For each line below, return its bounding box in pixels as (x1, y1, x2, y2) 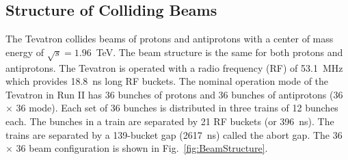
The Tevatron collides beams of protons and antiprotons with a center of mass (5, 31, 334, 46)
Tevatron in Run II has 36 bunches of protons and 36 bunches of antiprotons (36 (5, 87, 343, 101)
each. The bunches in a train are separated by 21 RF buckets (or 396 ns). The (5, 114, 334, 128)
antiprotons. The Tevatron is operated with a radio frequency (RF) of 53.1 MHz (5, 60, 343, 75)
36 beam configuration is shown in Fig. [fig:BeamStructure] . (16, 141, 268, 155)
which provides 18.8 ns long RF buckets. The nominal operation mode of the (5, 74, 329, 88)
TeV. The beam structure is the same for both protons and (96, 44, 343, 59)
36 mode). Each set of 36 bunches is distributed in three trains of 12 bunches (16, 101, 338, 115)
